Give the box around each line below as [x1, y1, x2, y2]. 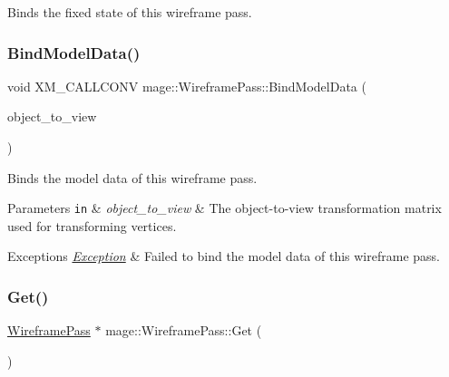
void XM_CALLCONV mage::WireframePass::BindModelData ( [7, 76, 366, 95]
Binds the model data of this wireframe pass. [7, 168, 258, 187]
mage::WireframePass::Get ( [105, 321, 262, 340]
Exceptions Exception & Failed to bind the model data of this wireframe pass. [7, 246, 440, 266]
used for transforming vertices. [7, 216, 177, 235]
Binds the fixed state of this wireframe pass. [7, 3, 252, 21]
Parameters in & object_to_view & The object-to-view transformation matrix [7, 198, 442, 217]
